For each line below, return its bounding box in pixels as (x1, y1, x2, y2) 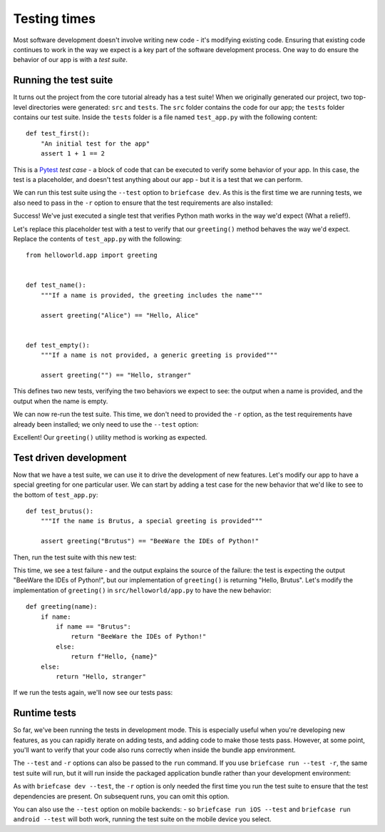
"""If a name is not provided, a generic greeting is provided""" (40, 351, 278, 360)
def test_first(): (26, 129, 91, 138)
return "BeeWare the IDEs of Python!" (71, 632, 207, 641)
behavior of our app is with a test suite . (13, 56, 128, 64)
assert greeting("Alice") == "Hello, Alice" (40, 311, 199, 319)
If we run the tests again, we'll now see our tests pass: (13, 689, 173, 697)
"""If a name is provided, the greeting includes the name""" (40, 291, 263, 299)
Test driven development (13, 452, 127, 464)
